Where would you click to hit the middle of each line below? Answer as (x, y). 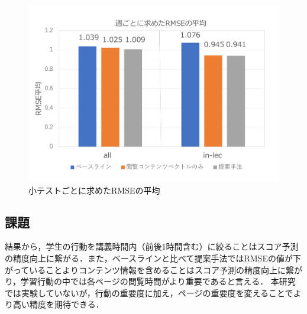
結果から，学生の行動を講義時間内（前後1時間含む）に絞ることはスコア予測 (152, 246)
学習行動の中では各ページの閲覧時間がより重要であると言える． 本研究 (158, 281)
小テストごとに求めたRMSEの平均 (94, 190)
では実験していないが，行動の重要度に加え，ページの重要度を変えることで (149, 292)
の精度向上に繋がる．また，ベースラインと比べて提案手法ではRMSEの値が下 (153, 258)
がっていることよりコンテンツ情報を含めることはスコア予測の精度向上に (146, 269)
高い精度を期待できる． (58, 304)
